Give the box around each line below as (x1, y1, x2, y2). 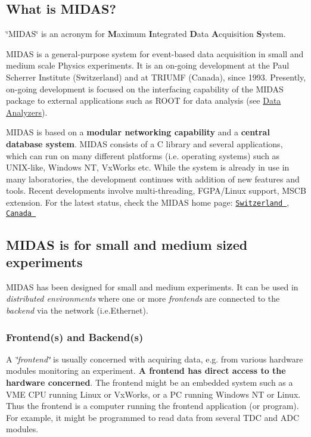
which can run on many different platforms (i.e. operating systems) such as (6, 149, 280, 162)
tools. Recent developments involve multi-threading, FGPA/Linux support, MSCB (6, 184, 306, 197)
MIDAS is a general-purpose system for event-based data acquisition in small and (6, 47, 304, 60)
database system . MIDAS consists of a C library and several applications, (6, 137, 283, 150)
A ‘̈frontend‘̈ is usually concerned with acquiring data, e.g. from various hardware (6, 352, 303, 365)
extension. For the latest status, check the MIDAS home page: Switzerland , (6, 196, 290, 208)
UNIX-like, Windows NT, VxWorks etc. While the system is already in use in (6, 161, 290, 173)
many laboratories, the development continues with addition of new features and (6, 172, 300, 185)
